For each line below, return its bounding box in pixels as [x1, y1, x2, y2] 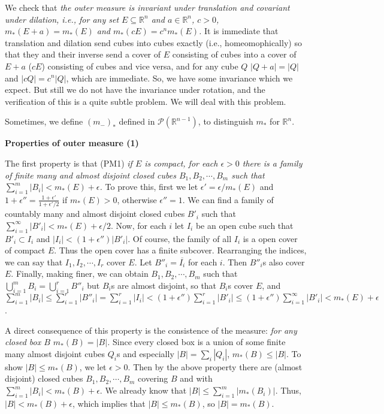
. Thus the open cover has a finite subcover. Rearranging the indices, [54, 244, 307, 256]
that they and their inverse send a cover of [5, 48, 161, 61]
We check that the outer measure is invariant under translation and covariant [5, 1, 290, 13]
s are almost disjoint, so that [111, 279, 217, 291]
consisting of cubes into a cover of [172, 48, 297, 61]
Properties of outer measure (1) [5, 137, 139, 149]
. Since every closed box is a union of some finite [107, 336, 286, 348]
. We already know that [99, 384, 187, 397]
